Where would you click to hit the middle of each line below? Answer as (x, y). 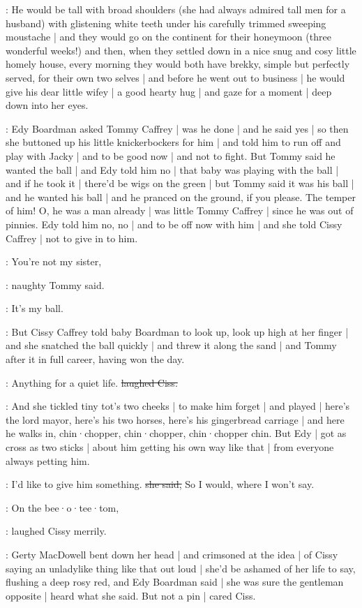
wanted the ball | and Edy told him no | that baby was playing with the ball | (172, 169)
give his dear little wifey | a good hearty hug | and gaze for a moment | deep (169, 91)
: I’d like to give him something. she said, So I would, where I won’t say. (160, 484)
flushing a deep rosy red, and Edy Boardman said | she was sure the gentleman (175, 582)
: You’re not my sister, (54, 261)
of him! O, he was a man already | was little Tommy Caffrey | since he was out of (180, 210)
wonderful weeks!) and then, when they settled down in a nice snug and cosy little (181, 50)
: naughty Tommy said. (55, 284)
